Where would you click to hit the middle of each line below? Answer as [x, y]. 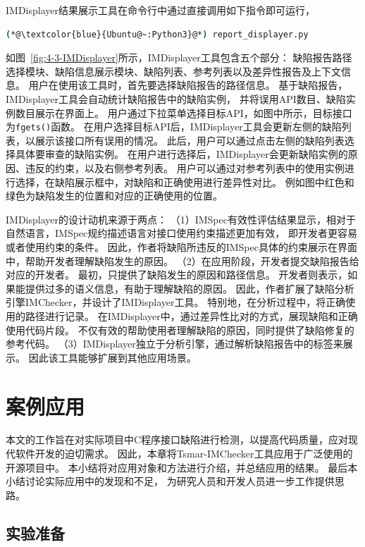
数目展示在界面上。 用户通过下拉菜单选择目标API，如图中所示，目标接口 [184, 112]
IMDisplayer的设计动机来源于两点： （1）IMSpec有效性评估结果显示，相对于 [181, 219]
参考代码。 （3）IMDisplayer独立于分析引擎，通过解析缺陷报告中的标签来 [174, 344]
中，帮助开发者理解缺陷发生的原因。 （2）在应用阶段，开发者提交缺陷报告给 [182, 260]
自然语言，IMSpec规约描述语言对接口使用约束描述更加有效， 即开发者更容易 [181, 233]
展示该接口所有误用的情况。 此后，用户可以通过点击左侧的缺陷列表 [190, 140]
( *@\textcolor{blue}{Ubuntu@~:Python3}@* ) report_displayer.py [157, 34]
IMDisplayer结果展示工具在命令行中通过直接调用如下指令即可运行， [160, 10]
